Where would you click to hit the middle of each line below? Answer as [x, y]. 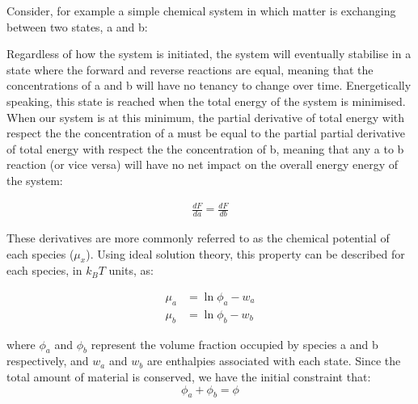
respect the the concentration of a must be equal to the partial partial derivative [206, 133]
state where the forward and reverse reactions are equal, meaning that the [190, 69]
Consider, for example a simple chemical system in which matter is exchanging [201, 11]
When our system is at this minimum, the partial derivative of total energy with [206, 117]
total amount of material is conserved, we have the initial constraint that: [189, 376]
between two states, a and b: [77, 26]
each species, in [44, 270]
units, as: [131, 270]
